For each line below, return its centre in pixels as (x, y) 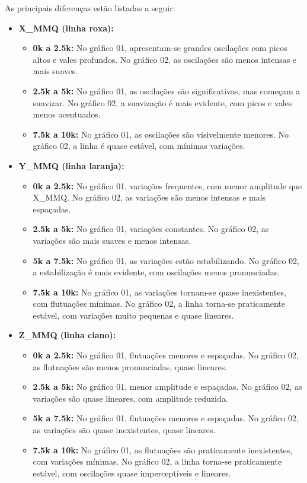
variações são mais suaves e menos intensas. (112, 240)
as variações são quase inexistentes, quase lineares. (124, 430)
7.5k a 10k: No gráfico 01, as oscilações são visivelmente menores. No (161, 134)
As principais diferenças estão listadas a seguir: (90, 8)
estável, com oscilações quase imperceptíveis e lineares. (132, 473)
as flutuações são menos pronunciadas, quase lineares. (130, 366)
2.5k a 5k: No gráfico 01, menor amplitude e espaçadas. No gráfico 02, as (167, 387)
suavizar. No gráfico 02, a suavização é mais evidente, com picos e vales (162, 102)
